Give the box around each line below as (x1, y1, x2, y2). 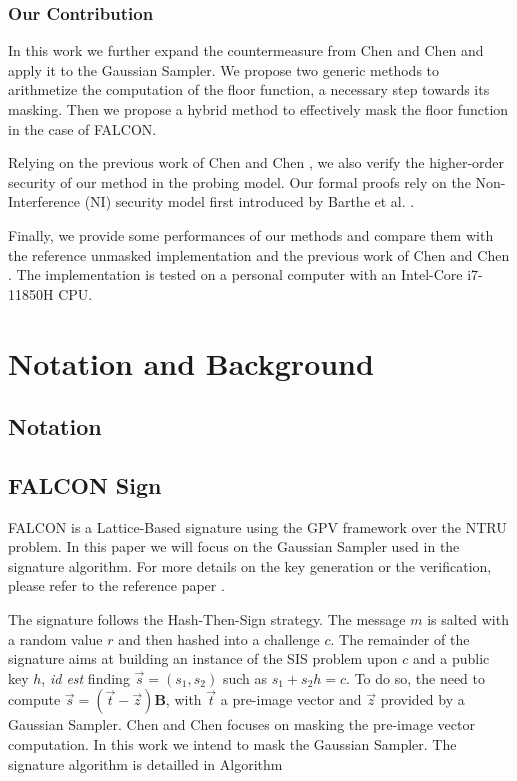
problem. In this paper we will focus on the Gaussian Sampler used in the (8, 536, 460, 557)
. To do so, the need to (346, 667, 486, 688)
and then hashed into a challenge (118, 628, 320, 649)
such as (222, 667, 267, 688)
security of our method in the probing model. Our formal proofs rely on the (8, 171, 471, 192)
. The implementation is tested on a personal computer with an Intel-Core (8, 264, 463, 285)
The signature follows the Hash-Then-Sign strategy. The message (8, 609, 406, 630)
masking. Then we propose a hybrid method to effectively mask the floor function (8, 99, 509, 119)
